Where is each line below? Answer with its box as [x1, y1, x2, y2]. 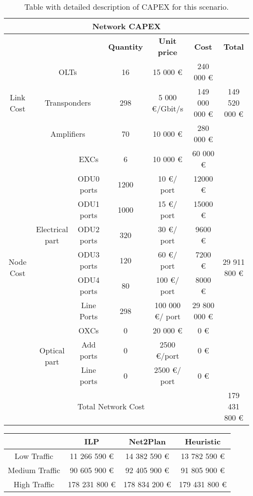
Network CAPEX [92, 20, 161, 32]
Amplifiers [50, 128, 86, 139]
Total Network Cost [77, 401, 145, 412]
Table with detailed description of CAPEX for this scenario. [24, 1, 229, 12]
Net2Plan [128, 436, 166, 447]
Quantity [108, 40, 143, 52]
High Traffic [14, 478, 54, 490]
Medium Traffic [8, 464, 60, 476]
